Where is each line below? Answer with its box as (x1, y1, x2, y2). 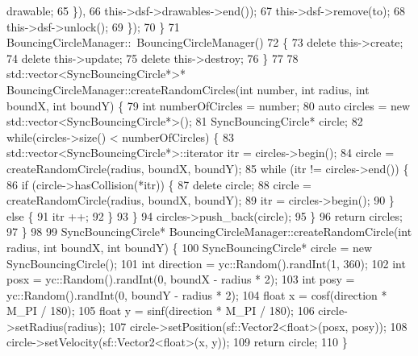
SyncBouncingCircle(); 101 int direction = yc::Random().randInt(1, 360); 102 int (6, 255, 406, 271)
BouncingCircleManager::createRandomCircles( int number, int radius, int (6, 81, 370, 97)
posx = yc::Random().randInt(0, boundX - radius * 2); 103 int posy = (6, 271, 355, 288)
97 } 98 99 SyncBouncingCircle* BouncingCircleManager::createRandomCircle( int (6, 223, 412, 240)
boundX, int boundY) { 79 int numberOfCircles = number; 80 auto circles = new (6, 97, 411, 114)
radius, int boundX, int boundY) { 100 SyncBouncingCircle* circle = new (6, 238, 373, 255)
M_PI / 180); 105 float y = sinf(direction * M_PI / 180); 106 (6, 302, 315, 319)
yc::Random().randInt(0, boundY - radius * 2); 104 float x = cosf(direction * (6, 286, 387, 303)
